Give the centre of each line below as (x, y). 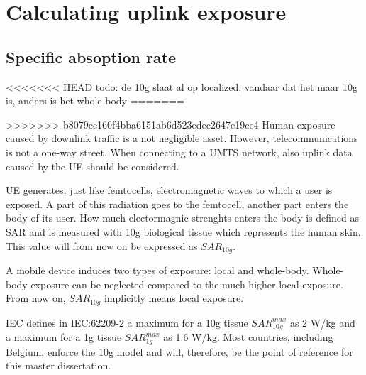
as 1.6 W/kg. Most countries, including (248, 337)
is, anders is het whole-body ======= (95, 100)
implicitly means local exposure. (174, 298)
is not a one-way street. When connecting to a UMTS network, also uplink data (179, 152)
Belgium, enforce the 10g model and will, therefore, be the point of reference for (179, 351)
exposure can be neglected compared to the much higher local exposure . (187, 284)
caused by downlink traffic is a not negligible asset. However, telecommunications (182, 138)
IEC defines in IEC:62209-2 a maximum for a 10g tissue (127, 322)
